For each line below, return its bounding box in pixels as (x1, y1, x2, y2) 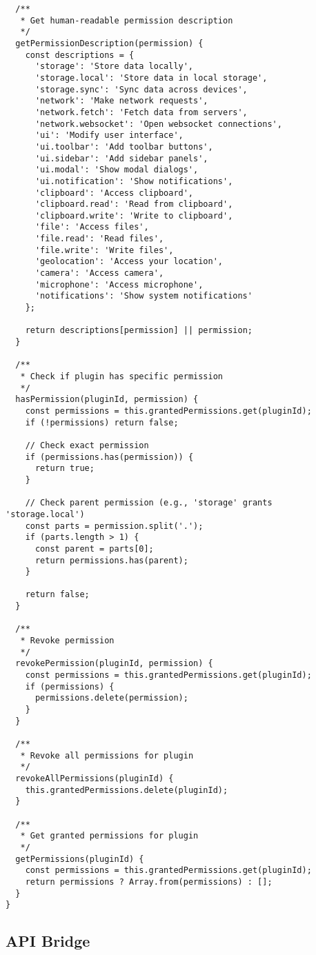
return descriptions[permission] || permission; (25, 325, 253, 336)
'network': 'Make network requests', (34, 96, 208, 106)
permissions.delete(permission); (34, 693, 188, 703)
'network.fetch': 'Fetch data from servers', (34, 107, 248, 117)
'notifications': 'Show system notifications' (34, 291, 253, 301)
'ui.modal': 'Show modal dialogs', (34, 165, 199, 175)
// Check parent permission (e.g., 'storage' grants (25, 498, 273, 508)
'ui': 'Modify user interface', (34, 130, 184, 141)
